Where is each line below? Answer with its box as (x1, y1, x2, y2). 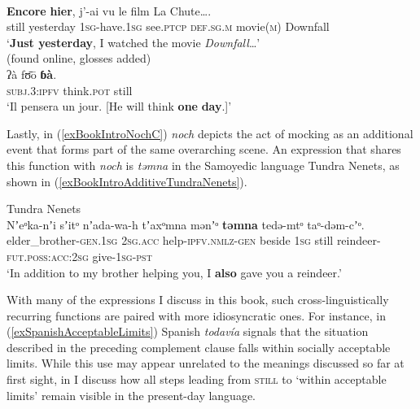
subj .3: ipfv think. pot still (7, 81, 133, 98)
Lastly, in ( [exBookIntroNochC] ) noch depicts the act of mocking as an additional (7, 124, 413, 141)
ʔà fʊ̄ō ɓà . (7, 65, 57, 82)
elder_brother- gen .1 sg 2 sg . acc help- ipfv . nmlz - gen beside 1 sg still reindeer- (7, 232, 381, 249)
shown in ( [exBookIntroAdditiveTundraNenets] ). (7, 172, 247, 189)
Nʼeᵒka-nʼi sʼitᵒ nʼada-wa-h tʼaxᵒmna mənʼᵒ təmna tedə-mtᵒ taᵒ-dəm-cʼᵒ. (7, 215, 365, 233)
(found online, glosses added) (7, 50, 151, 67)
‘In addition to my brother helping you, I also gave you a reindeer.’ (7, 263, 342, 281)
